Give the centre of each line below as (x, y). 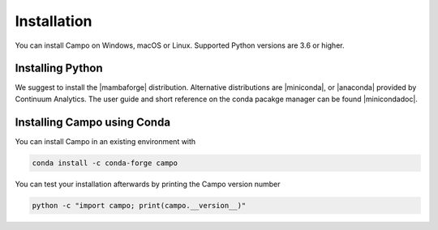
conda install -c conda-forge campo (105, 163)
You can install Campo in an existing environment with (105, 141)
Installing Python (59, 68)
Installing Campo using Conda (92, 122)
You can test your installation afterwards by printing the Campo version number (148, 184)
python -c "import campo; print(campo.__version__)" (139, 205)
